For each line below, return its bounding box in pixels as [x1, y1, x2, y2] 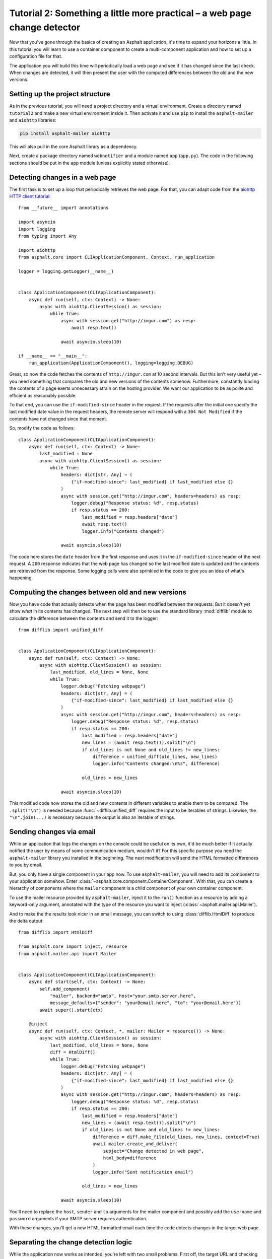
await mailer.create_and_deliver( [92, 1141, 178, 1147]
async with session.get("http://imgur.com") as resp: [60, 318, 196, 323]
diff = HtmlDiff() [50, 1050, 96, 1055]
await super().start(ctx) [39, 1007, 103, 1013]
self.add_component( [39, 986, 90, 992]
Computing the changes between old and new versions [9, 588, 186, 596]
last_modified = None [39, 451, 93, 457]
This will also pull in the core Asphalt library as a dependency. [9, 144, 138, 150]
